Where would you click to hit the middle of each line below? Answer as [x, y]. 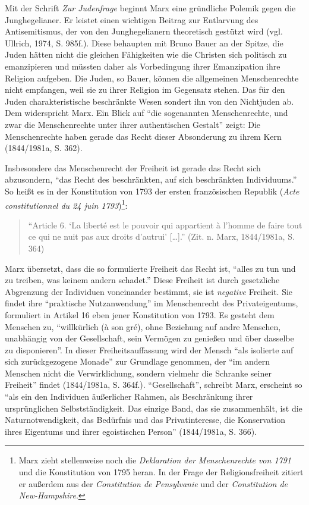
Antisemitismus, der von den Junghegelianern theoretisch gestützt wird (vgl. [144, 31]
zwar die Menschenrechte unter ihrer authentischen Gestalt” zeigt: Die [133, 124]
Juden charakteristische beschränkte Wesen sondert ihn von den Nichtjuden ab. [149, 101]
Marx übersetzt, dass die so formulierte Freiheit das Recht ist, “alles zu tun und [150, 268]
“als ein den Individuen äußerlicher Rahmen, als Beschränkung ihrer [129, 396]
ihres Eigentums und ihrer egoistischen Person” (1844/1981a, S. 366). [131, 431]
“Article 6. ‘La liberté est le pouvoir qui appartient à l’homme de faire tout [165, 225]
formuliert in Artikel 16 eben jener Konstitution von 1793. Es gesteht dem [140, 314]
